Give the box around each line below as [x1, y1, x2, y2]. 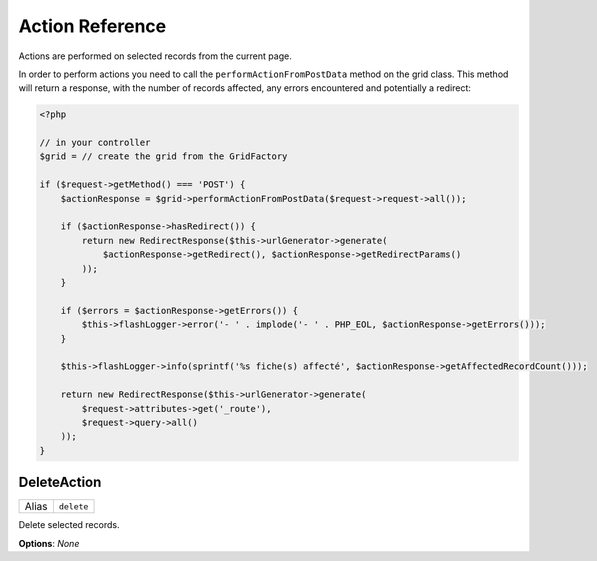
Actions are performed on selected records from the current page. [18, 50, 292, 62]
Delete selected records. [18, 519, 120, 531]
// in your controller [39, 137, 151, 149]
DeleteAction [18, 474, 102, 491]
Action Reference [18, 15, 167, 37]
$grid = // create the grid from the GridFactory [39, 151, 288, 162]
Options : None [18, 537, 80, 549]
